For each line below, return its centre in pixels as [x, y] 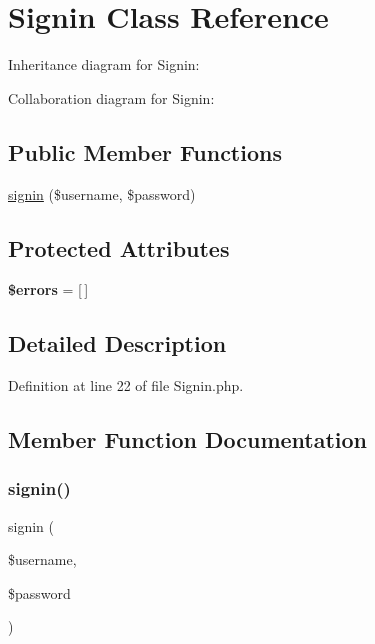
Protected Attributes [119, 247]
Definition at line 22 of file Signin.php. [126, 385]
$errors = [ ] [48, 289]
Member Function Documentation [188, 439]
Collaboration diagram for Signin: [111, 97]
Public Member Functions [145, 151]
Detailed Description [117, 343]
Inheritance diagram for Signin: [104, 64]
